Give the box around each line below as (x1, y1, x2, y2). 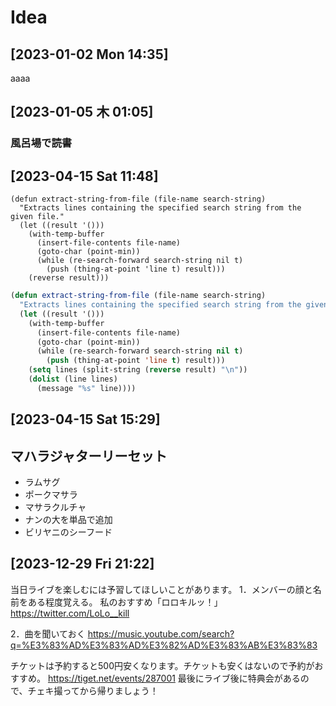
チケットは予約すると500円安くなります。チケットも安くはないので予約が (10, 659, 315, 671)
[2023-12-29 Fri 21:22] (10, 556, 155, 573)
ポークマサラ (24, 488, 78, 500)
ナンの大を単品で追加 (24, 513, 113, 525)
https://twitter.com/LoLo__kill (10, 607, 130, 619)
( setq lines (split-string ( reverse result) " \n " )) (28, 365, 248, 375)
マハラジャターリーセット (10, 447, 168, 465)
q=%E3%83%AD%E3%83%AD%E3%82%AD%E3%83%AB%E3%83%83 (10, 639, 318, 651)
